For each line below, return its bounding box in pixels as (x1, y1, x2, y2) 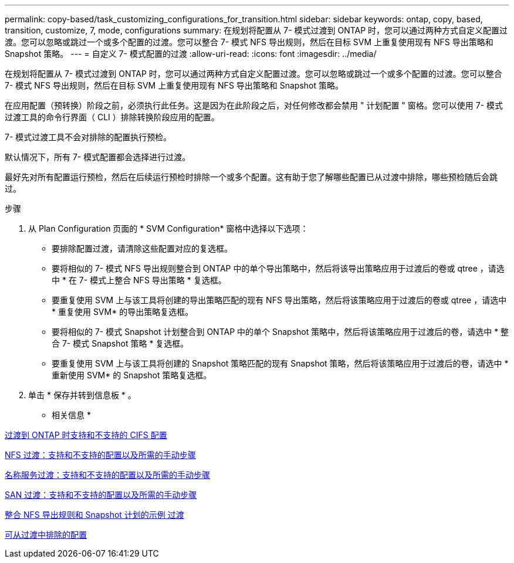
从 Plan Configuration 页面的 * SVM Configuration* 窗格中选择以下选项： (28, 223, 309, 233)
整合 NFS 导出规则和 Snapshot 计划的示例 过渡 (5, 510, 184, 520)
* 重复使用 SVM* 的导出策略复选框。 (52, 307, 194, 317)
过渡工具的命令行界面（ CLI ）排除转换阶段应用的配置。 (5, 112, 219, 122)
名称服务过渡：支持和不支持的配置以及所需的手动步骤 (5, 470, 210, 480)
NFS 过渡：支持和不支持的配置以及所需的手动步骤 (5, 450, 196, 460)
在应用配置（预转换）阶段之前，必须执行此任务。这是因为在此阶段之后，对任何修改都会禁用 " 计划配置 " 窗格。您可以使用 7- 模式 (5, 100, 503, 110)
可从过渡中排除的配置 (5, 530, 87, 540)
